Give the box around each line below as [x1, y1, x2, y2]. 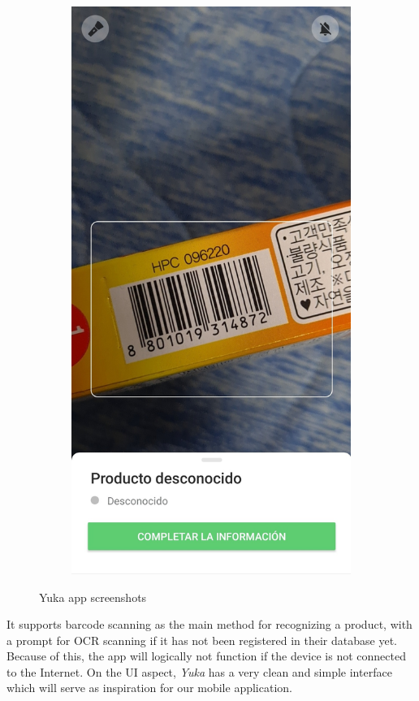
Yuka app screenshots [39, 588, 147, 605]
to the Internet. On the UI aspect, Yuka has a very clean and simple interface [6, 663, 392, 680]
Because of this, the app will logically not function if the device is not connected [6, 647, 406, 664]
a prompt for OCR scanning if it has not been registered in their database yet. [6, 631, 397, 648]
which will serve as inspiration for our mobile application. [6, 679, 292, 696]
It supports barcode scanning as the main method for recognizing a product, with [6, 616, 413, 633]
